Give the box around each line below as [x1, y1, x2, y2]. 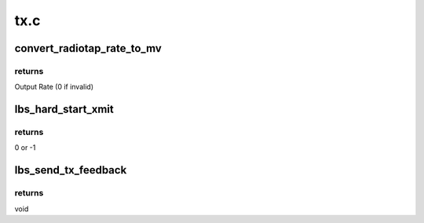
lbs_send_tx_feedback [14, 163, 127, 177]
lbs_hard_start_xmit [14, 103, 114, 116]
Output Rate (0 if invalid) [14, 82, 94, 92]
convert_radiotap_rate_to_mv [14, 42, 163, 55]
